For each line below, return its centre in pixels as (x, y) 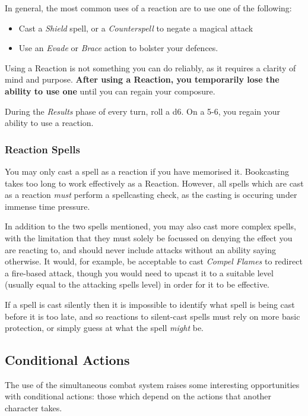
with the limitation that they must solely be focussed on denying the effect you (149, 237)
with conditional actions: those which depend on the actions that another (138, 396)
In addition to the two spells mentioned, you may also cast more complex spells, (150, 226)
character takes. (34, 408)
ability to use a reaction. (49, 123)
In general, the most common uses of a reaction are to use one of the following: (148, 8)
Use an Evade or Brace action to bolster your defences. (118, 48)
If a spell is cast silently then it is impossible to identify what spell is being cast (150, 304)
